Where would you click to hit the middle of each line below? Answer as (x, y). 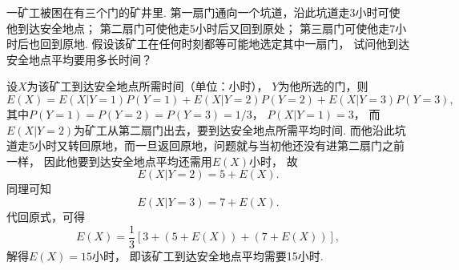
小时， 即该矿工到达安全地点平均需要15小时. (208, 255)
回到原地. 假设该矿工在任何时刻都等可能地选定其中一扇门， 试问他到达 (225, 44)
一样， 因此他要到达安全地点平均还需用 (109, 161)
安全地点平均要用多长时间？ (79, 59)
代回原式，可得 (46, 216)
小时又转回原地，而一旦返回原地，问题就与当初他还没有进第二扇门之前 (219, 145)
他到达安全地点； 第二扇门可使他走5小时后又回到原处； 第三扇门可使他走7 (201, 28)
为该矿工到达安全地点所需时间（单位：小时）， (147, 86)
